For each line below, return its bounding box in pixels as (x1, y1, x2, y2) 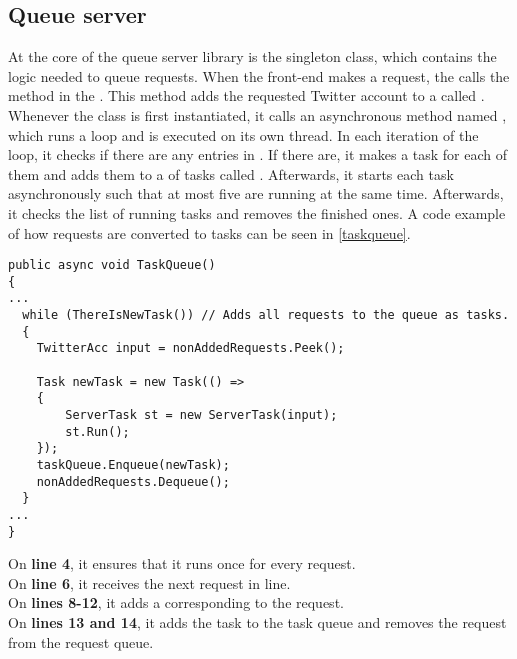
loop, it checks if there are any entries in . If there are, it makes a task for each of (8, 144, 508, 165)
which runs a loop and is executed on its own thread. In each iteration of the (8, 124, 479, 145)
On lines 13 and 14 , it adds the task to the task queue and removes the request (8, 612, 507, 633)
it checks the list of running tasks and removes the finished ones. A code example (8, 202, 506, 223)
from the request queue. (8, 631, 154, 652)
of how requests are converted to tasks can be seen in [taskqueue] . (8, 222, 411, 243)
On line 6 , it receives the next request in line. (8, 572, 291, 593)
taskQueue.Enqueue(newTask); (36, 458, 230, 473)
